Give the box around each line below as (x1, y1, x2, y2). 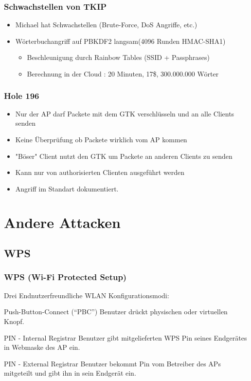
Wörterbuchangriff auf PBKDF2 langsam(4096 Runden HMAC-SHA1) (15, 36, 226, 46)
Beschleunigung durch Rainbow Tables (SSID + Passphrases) (27, 52, 210, 62)
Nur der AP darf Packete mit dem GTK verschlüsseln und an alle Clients (15, 108, 234, 118)
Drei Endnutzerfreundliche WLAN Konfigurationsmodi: (4, 290, 169, 300)
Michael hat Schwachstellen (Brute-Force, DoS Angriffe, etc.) (15, 19, 197, 30)
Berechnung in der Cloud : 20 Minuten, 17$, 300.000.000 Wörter (27, 69, 219, 78)
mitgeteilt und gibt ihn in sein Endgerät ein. (4, 368, 136, 378)
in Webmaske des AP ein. (4, 342, 80, 352)
